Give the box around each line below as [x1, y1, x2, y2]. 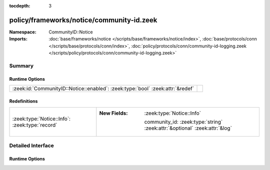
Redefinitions [9, 98, 38, 104]
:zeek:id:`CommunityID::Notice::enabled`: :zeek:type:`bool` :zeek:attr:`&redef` [12, 85, 194, 92]
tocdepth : [9, 3, 30, 8]
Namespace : [9, 29, 37, 35]
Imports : [9, 36, 27, 42]
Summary [9, 62, 34, 69]
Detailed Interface [9, 142, 54, 149]
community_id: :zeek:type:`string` [144, 119, 223, 126]
